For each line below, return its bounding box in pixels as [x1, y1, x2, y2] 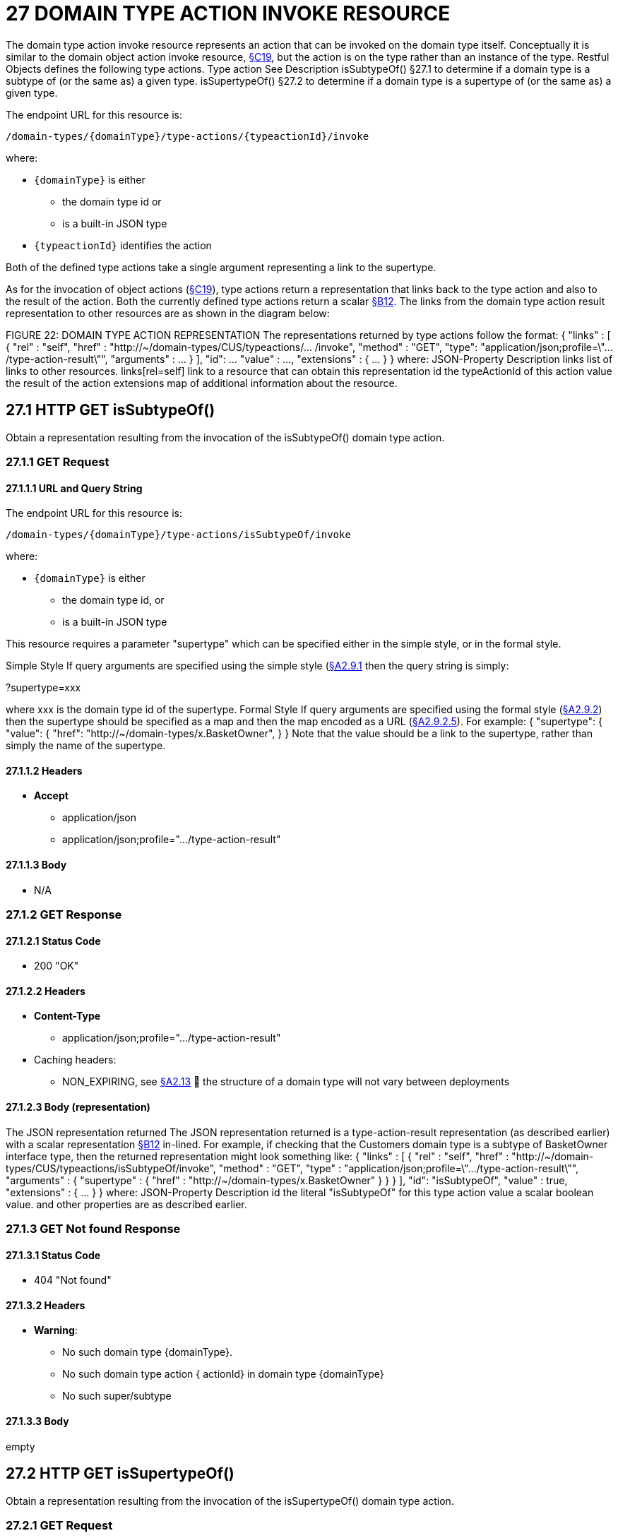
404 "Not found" [34, 1274, 112, 1287]
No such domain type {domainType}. [62, 1346, 233, 1359]
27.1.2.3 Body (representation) [6, 1101, 150, 1114]
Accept [34, 789, 69, 802]
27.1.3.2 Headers [6, 1299, 85, 1311]
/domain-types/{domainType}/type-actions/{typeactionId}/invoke [6, 130, 369, 142]
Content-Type [34, 1010, 101, 1023]
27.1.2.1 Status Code [6, 934, 101, 947]
